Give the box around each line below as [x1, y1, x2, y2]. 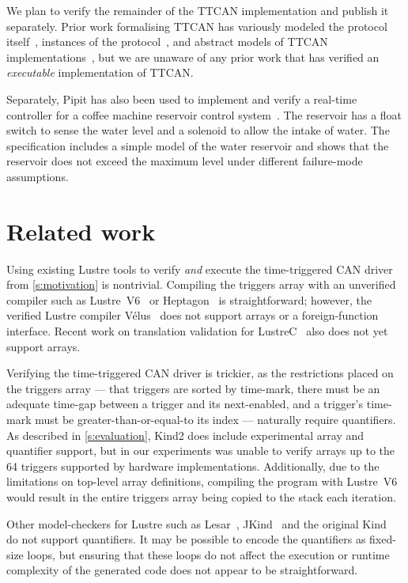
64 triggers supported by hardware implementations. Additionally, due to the [6, 457, 380, 474]
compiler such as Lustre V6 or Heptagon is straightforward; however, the [6, 291, 372, 308]
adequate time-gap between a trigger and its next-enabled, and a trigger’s [6, 396, 364, 412]
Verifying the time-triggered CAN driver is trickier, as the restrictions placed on [6, 365, 394, 381]
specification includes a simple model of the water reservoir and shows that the [6, 137, 389, 153]
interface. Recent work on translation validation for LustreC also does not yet [6, 323, 388, 339]
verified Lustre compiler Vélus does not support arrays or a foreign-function [6, 307, 379, 324]
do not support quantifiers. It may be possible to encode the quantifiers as [6, 531, 366, 547]
